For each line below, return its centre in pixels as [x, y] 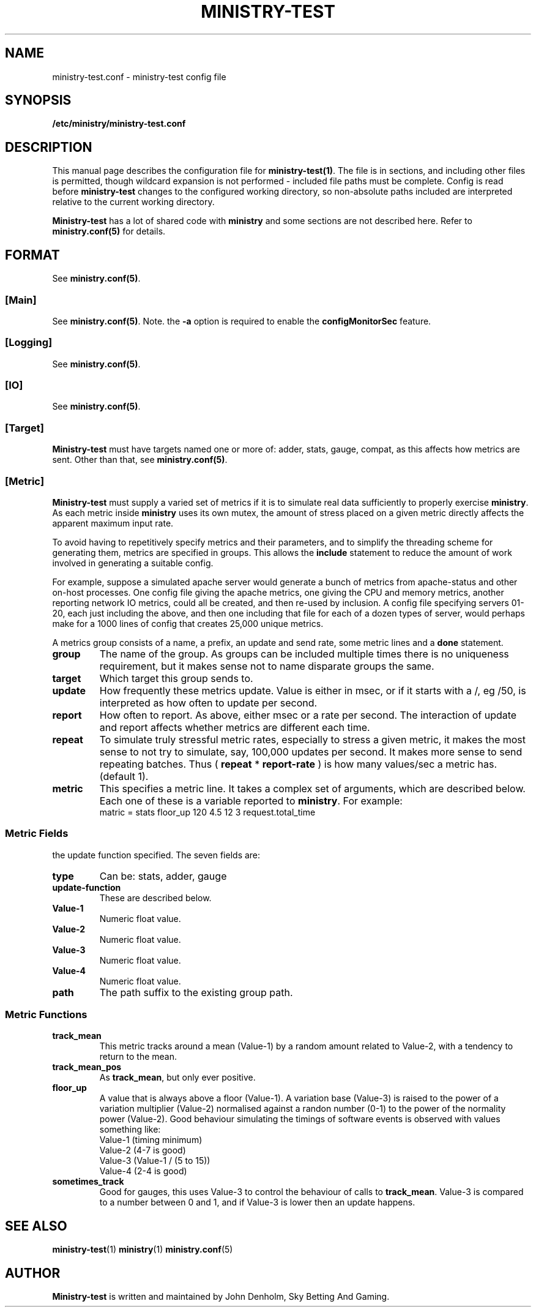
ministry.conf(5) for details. [109, 231]
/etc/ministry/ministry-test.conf [119, 124]
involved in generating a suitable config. [133, 563]
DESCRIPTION [49, 147]
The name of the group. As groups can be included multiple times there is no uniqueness [304, 654]
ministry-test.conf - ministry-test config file [139, 77]
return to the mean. [138, 1057]
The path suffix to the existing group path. [196, 992]
